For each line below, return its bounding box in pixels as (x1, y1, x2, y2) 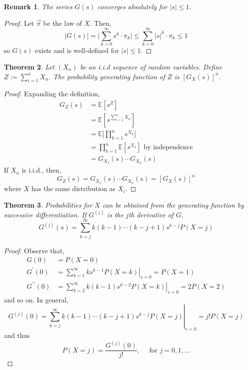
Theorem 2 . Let (4, 61, 55, 71)
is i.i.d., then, (21, 165, 61, 175)
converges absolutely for (98, 1, 167, 11)
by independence (143, 144, 193, 151)
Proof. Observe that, (4, 245, 65, 255)
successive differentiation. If (4, 209, 86, 219)
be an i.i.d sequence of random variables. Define (80, 61, 222, 71)
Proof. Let (4, 18, 34, 28)
